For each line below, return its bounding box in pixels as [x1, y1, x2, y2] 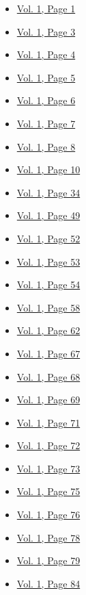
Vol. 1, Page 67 [16, 346, 81, 360]
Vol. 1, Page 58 [16, 300, 81, 314]
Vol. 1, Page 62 [16, 323, 81, 338]
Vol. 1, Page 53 [16, 254, 81, 268]
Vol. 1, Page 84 [16, 576, 81, 590]
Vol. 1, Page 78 [16, 530, 81, 544]
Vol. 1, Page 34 [16, 185, 81, 199]
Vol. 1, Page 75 [16, 484, 81, 498]
